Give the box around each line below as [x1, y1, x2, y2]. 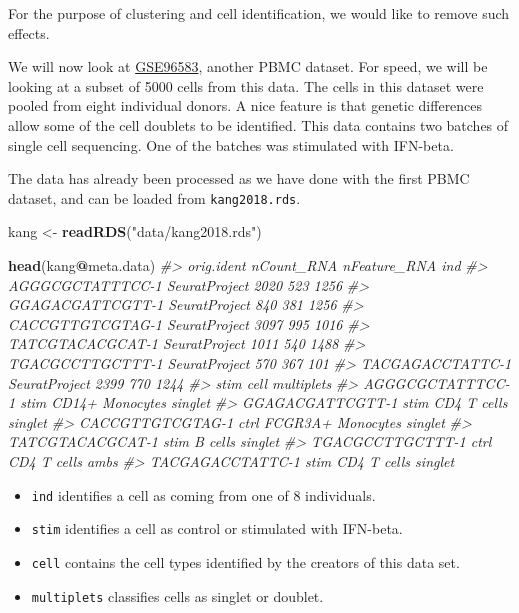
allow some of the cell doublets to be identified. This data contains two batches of [8, 114, 509, 135]
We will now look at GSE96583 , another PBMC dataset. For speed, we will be [8, 56, 488, 77]
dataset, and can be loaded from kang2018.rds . [8, 187, 301, 208]
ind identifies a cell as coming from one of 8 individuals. [31, 484, 376, 505]
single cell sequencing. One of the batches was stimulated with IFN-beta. [8, 134, 454, 155]
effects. [8, 22, 50, 43]
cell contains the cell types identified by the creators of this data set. [31, 551, 460, 572]
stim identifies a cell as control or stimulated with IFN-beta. [31, 518, 403, 539]
